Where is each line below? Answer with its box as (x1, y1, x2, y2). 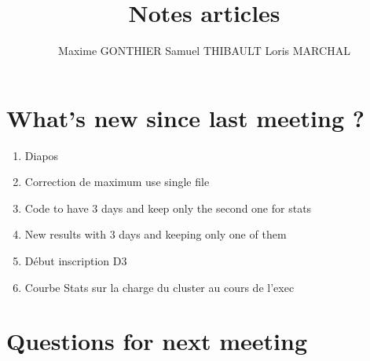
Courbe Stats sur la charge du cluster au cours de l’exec (24, 279, 295, 295)
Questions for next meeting (6, 325, 308, 357)
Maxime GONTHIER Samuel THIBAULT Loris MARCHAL (58, 42, 350, 59)
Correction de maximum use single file (24, 173, 210, 190)
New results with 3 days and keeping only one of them (24, 226, 287, 242)
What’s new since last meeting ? (6, 101, 365, 133)
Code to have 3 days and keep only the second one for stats (24, 199, 312, 216)
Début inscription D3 (24, 253, 127, 269)
